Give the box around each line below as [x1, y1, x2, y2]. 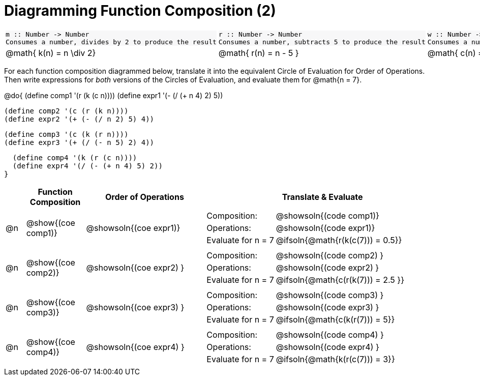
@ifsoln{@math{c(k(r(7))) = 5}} [276, 314, 395, 325]
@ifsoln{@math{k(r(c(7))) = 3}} [276, 354, 395, 364]
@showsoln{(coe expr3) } [86, 302, 185, 312]
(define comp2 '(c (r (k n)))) [4, 106, 129, 115]
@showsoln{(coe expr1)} [86, 222, 181, 233]
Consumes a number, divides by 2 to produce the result [6, 38, 217, 46]
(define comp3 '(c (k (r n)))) [4, 130, 129, 138]
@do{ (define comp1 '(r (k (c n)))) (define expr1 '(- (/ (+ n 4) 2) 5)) [4, 91, 223, 100]
